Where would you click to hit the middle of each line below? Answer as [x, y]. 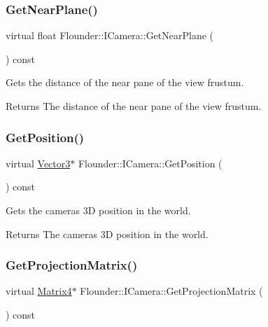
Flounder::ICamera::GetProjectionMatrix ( [171, 291]
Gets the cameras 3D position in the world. [98, 210]
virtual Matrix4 [39, 291]
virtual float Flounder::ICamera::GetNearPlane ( [110, 35]
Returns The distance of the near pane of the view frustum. [134, 106]
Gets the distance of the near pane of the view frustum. [125, 82]
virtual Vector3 [38, 163]
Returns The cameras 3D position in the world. [107, 234]
